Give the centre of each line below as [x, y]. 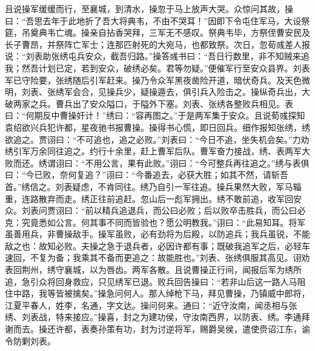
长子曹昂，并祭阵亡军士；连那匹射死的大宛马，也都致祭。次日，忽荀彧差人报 [157, 44]
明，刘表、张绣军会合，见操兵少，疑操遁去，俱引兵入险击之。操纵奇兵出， [153, 92]
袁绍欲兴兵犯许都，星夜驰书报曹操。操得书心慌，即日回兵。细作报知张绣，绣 [157, 127]
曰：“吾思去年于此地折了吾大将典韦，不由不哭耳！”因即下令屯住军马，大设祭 [157, 20]
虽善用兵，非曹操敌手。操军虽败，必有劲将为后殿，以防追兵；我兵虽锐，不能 [157, 234]
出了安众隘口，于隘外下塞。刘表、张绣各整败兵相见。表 [183, 103]
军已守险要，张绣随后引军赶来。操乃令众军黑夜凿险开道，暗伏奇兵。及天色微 [157, 80]
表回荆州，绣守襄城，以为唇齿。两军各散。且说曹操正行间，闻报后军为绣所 [153, 270]
